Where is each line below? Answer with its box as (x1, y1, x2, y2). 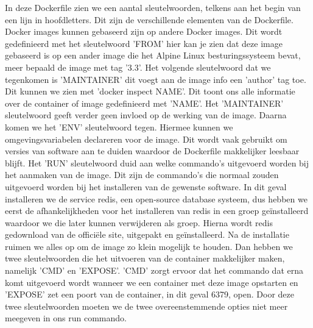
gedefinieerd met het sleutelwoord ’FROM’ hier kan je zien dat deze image (5, 37, 283, 49)
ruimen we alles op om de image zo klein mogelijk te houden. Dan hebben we (5, 240, 293, 252)
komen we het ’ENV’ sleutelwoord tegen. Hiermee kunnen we (5, 120, 233, 133)
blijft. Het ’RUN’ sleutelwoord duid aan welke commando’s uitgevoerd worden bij (5, 156, 309, 169)
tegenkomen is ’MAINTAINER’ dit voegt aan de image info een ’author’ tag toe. (5, 73, 306, 85)
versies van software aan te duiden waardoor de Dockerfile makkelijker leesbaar (5, 144, 300, 157)
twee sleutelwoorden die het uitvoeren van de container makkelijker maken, (5, 252, 285, 265)
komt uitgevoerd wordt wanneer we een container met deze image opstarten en (5, 276, 298, 288)
